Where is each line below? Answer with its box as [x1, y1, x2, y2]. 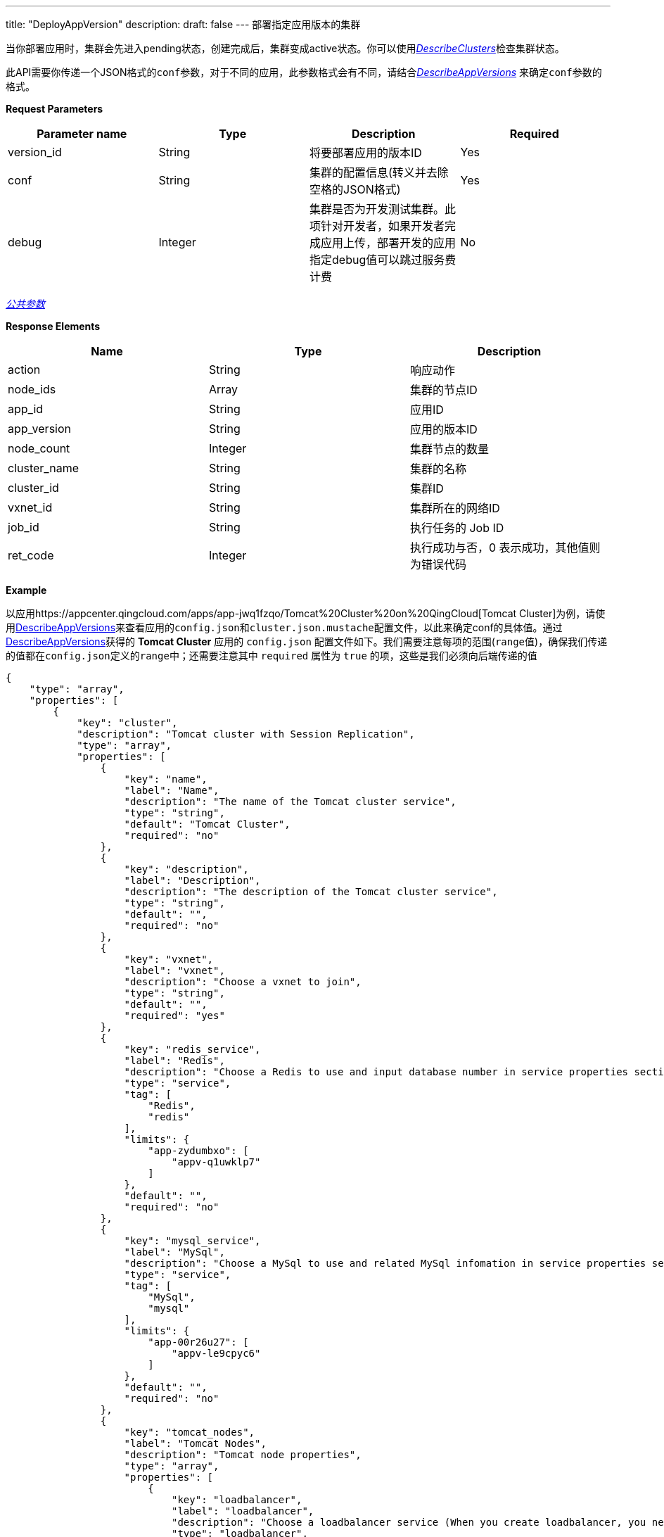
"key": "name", [124, 773, 207, 785]
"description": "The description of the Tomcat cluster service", [124, 886, 498, 897]
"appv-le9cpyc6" [172, 1348, 261, 1359]
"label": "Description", [124, 875, 261, 886]
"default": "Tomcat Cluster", [124, 818, 290, 830]
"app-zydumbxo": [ [148, 1145, 249, 1156]
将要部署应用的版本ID [309, 146, 422, 160]
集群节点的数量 [409, 442, 489, 456]
